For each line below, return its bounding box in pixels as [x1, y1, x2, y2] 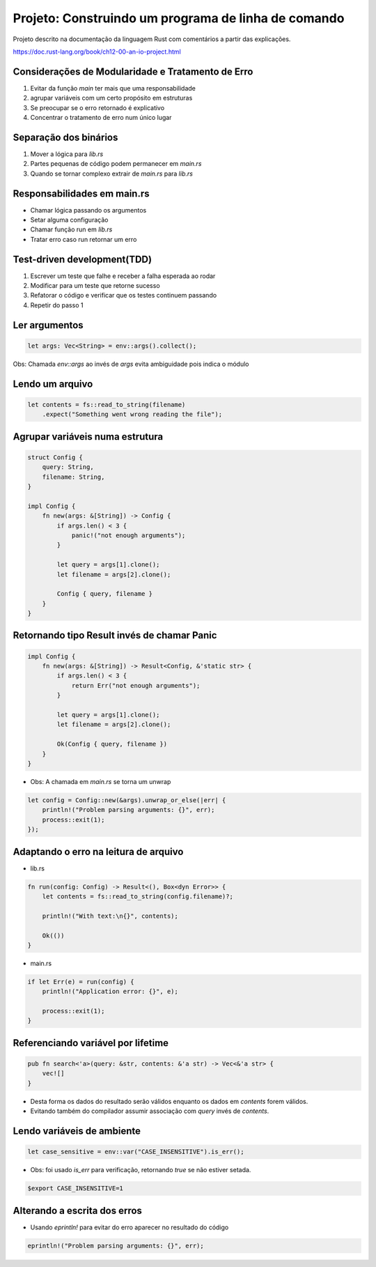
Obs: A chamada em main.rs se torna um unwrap [30, 777, 171, 785]
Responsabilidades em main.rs [13, 187, 150, 199]
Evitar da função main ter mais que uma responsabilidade [30, 84, 196, 92]
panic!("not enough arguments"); [71, 531, 186, 539]
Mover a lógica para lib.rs [30, 150, 104, 158]
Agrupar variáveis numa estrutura [13, 431, 164, 443]
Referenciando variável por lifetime [13, 1037, 169, 1049]
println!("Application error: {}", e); [42, 988, 179, 996]
